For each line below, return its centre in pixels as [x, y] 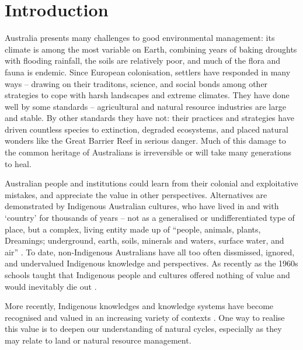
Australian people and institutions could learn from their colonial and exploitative [151, 183]
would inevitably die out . [51, 286]
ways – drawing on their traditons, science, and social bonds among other [136, 83]
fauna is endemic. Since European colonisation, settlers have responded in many [148, 72]
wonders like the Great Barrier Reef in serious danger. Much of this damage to [145, 141]
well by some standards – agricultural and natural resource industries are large [145, 106]
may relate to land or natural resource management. [98, 340]
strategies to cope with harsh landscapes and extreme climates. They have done [147, 95]
